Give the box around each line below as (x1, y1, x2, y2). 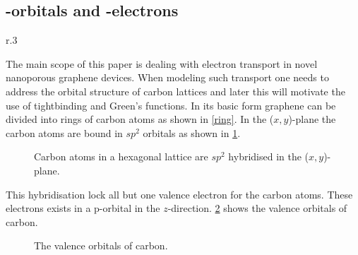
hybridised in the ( (228, 149, 309, 164)
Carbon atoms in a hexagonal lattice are (34, 149, 208, 164)
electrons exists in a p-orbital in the (6, 201, 160, 215)
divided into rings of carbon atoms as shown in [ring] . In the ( (6, 112, 274, 126)
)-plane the (288, 112, 336, 126)
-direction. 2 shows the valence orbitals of (167, 201, 347, 215)
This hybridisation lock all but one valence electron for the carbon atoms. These (6, 186, 353, 201)
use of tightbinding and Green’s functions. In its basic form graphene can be (6, 97, 336, 112)
